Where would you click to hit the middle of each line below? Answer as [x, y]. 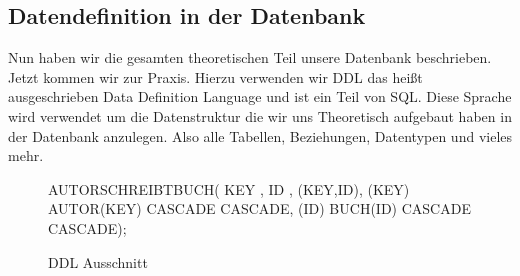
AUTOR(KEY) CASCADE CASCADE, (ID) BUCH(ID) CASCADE [259, 208]
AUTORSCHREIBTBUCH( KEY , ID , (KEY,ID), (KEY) [229, 188]
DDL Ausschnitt [98, 261]
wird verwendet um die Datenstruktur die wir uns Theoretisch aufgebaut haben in [260, 115]
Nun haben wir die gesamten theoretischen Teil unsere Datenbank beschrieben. [250, 57]
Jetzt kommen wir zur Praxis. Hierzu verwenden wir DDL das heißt [215, 76]
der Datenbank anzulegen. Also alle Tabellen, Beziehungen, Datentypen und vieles [260, 135]
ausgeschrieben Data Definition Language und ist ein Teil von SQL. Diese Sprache [260, 96]
